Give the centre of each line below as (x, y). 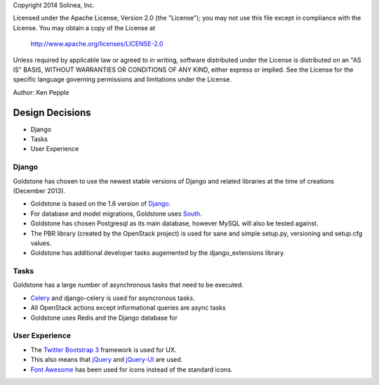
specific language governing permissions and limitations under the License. (122, 79)
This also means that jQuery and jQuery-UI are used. (107, 360)
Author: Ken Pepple (41, 92)
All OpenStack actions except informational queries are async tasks (128, 308)
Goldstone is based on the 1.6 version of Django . (101, 204)
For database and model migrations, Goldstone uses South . (117, 214)
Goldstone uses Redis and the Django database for (104, 318)
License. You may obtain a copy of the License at (84, 27)
